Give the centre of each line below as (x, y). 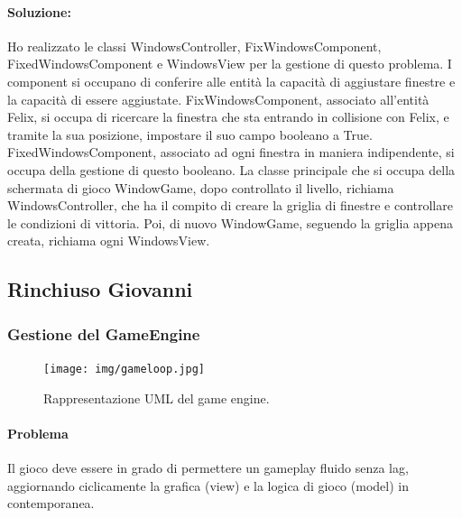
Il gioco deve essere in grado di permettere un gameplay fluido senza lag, (208, 467)
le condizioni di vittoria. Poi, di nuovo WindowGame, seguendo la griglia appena (231, 222)
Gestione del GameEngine (104, 333)
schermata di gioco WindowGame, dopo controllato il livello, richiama (201, 187)
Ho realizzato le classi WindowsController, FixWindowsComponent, (194, 46)
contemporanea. (51, 503)
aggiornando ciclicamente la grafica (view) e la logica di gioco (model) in (208, 485)
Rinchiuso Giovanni (100, 289)
